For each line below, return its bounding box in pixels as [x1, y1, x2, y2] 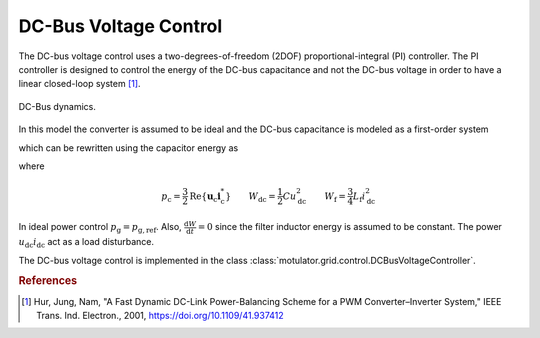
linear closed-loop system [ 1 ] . [18, 78, 141, 90]
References [18, 274, 78, 288]
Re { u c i [189, 190, 221, 204]
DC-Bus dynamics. [18, 100, 97, 112]
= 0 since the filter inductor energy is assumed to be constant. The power [197, 221, 502, 233]
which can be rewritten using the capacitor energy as [18, 141, 239, 154]
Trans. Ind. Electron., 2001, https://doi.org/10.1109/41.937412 [36, 310, 284, 321]
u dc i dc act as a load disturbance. [18, 236, 155, 250]
